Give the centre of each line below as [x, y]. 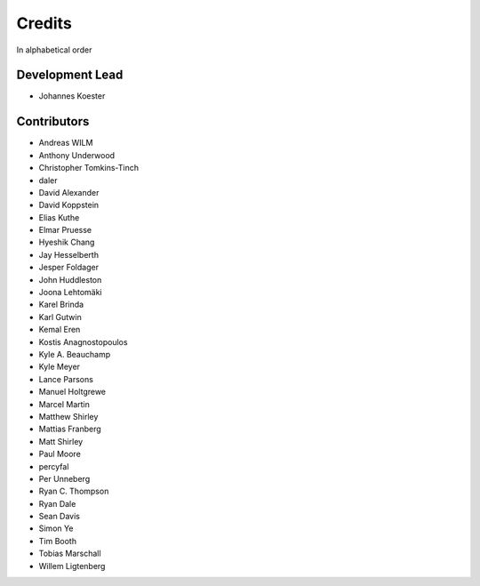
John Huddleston [70, 279]
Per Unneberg [64, 478]
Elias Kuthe [59, 217]
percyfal [54, 466]
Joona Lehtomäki [70, 293]
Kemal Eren [60, 330]
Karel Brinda [61, 305]
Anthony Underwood [77, 155]
